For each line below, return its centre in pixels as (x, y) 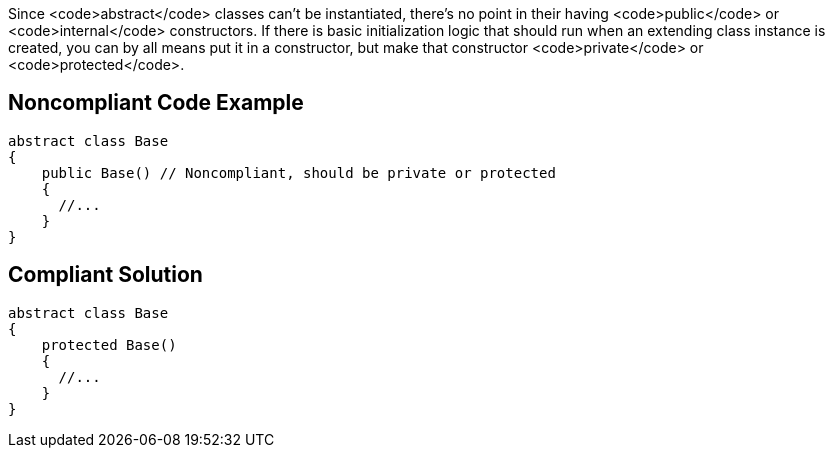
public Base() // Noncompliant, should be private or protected (298, 172)
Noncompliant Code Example (156, 103)
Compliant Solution (105, 275)
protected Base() (109, 344)
